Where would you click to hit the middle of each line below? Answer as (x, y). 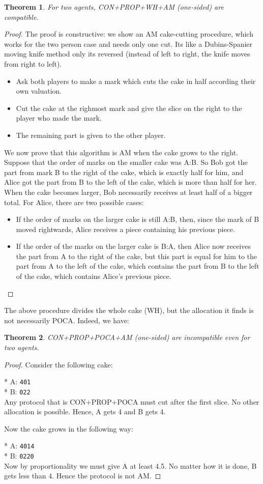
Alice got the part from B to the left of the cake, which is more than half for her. (130, 182)
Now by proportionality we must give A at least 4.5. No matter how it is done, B (130, 465)
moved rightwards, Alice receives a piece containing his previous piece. (125, 229)
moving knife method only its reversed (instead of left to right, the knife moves (127, 54)
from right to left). (33, 63)
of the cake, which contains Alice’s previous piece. (94, 276)
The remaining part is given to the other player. (91, 135)
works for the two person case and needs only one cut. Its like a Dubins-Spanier (128, 44)
